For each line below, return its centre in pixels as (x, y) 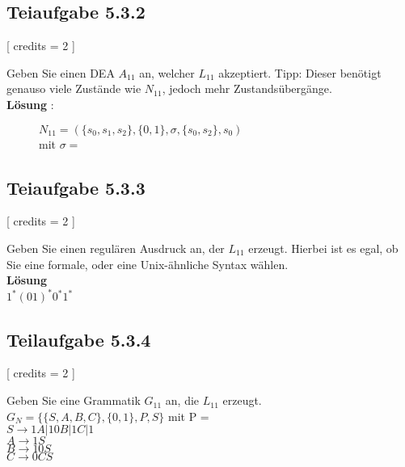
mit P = (188, 416)
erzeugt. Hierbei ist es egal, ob (323, 248)
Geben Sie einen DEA (61, 72)
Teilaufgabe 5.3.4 (79, 339)
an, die (182, 400)
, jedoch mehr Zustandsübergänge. (247, 88)
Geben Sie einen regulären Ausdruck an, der (116, 248)
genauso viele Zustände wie (74, 88)
